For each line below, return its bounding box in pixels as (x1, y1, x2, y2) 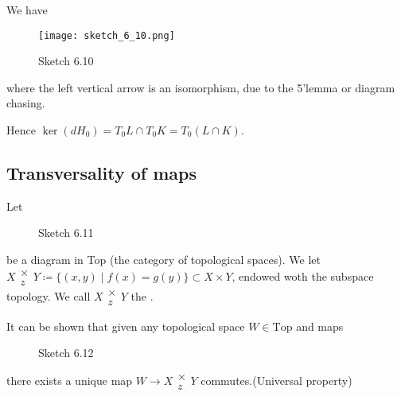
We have (6, 2, 48, 17)
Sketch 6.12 (38, 344, 94, 361)
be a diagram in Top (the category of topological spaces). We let (6, 251, 321, 268)
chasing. (6, 95, 45, 111)
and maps (296, 317, 344, 334)
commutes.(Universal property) (200, 371, 352, 388)
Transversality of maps (6, 161, 197, 185)
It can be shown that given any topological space (6, 317, 245, 334)
